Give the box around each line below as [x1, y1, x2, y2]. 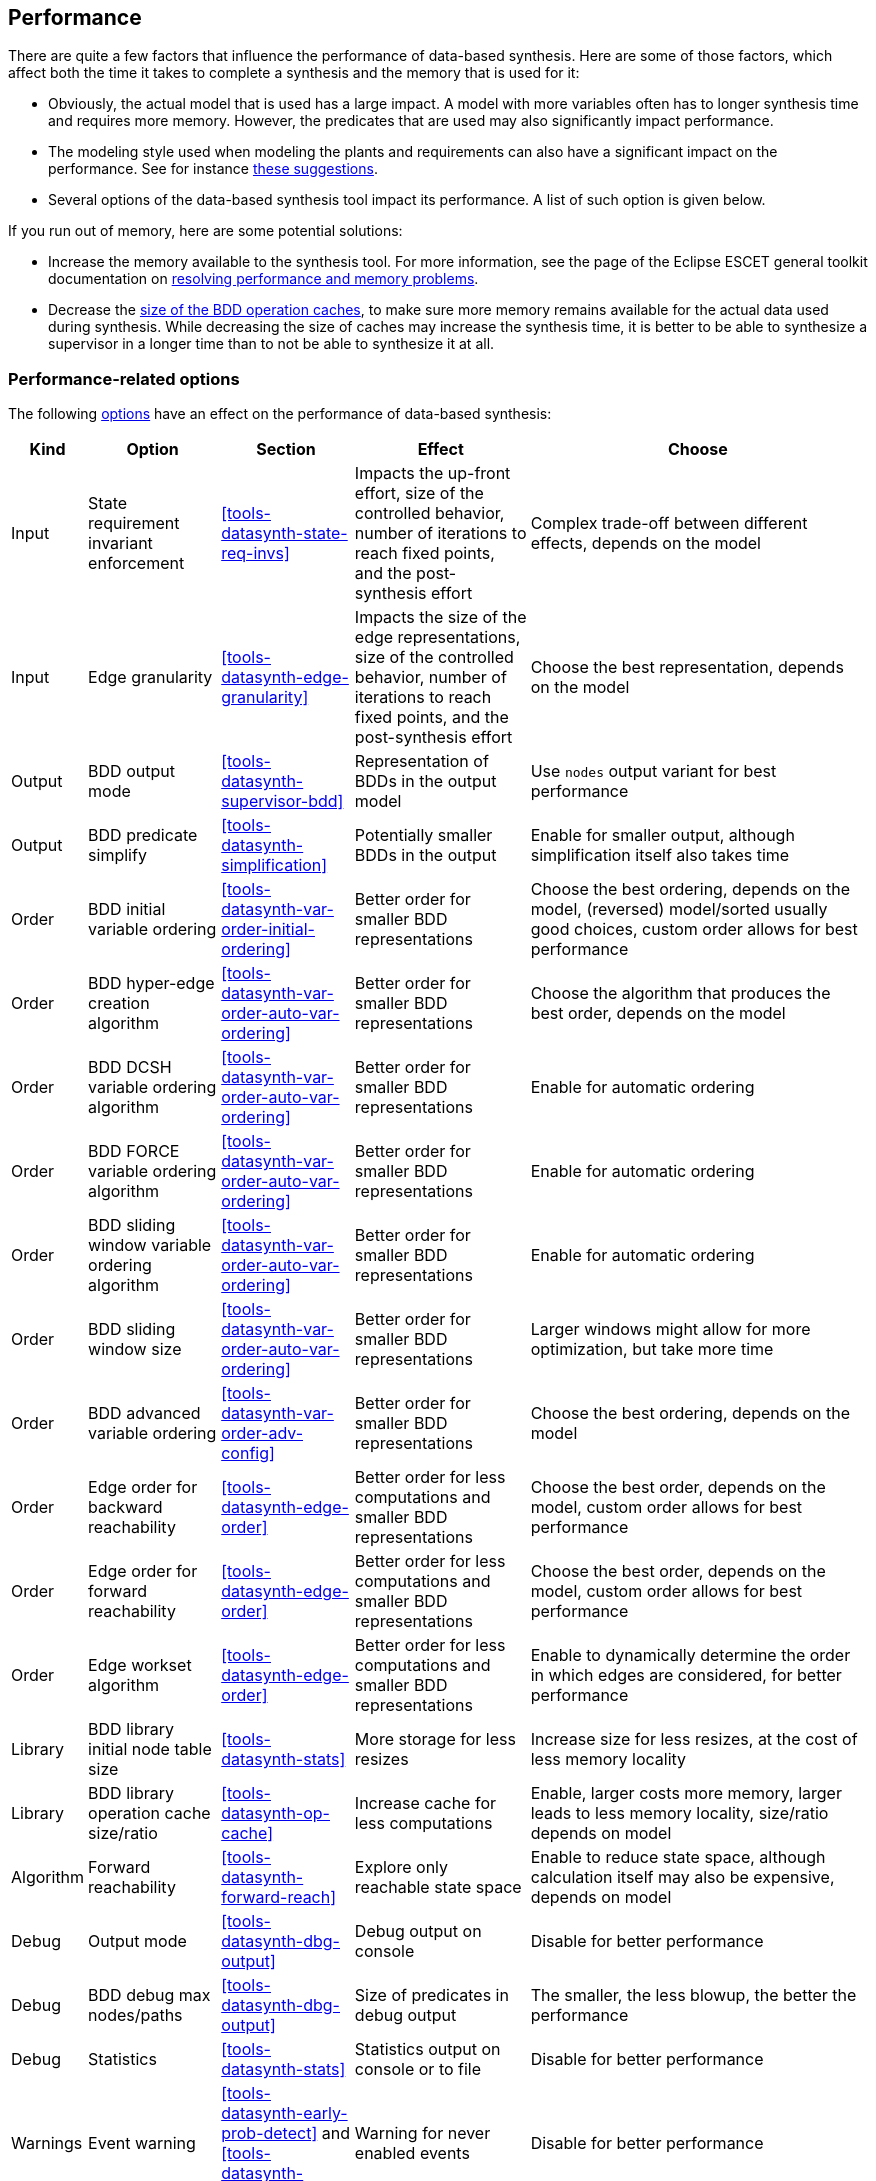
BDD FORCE [88, 1141, 180, 1162]
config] [221, 1443, 275, 1464]
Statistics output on [354, 2039, 501, 2060]
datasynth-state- [221, 523, 348, 544]
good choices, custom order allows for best [530, 919, 858, 940]
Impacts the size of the [354, 607, 527, 628]
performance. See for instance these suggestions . [48, 160, 378, 178]
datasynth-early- [221, 2103, 348, 2124]
